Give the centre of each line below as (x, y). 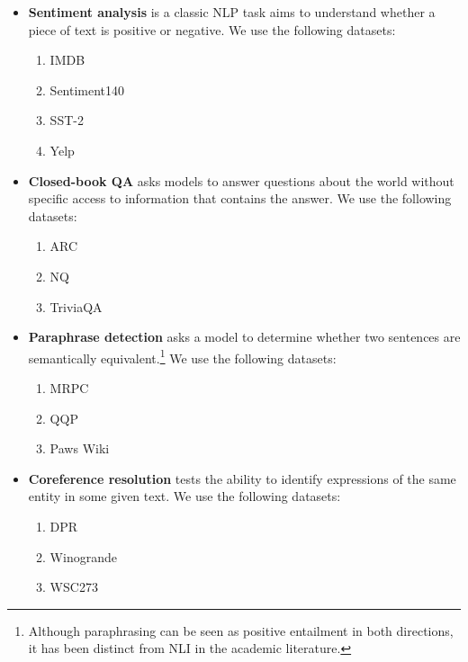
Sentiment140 (87, 89)
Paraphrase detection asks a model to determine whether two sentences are (244, 337)
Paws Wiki (80, 448)
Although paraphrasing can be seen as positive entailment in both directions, (241, 630)
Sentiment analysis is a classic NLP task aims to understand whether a (232, 12)
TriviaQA (76, 306)
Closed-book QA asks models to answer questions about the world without (241, 180)
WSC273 (74, 587)
